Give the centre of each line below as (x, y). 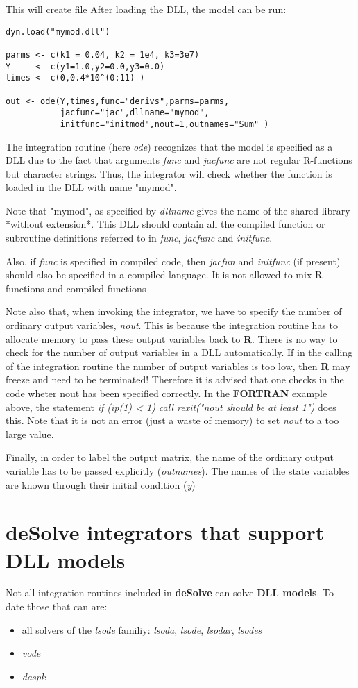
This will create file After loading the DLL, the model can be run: (146, 9)
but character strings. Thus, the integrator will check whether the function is (169, 173)
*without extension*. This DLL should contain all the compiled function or (165, 224)
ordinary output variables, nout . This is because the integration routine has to (172, 325)
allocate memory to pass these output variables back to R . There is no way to (172, 338)
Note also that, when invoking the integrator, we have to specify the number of (174, 311)
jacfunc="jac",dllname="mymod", (135, 113)
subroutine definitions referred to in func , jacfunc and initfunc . (139, 238)
